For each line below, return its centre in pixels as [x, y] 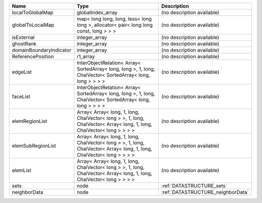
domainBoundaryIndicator [41, 50]
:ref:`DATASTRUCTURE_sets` [194, 186]
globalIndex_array [97, 12]
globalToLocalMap [33, 25]
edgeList [22, 72]
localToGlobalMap [33, 12]
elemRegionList [30, 121]
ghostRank [24, 44]
